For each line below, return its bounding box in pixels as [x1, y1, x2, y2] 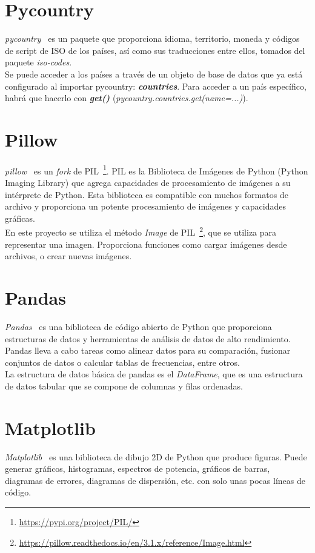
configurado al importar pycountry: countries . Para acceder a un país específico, [5, 79, 307, 92]
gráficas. [5, 211, 35, 224]
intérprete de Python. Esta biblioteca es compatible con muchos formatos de [5, 188, 288, 200]
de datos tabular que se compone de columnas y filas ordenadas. [5, 379, 243, 392]
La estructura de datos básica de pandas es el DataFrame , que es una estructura [5, 368, 303, 380]
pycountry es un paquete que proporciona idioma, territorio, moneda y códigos [5, 32, 300, 45]
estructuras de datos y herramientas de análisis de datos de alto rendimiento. [5, 332, 291, 345]
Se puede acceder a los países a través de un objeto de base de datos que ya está [5, 67, 303, 80]
